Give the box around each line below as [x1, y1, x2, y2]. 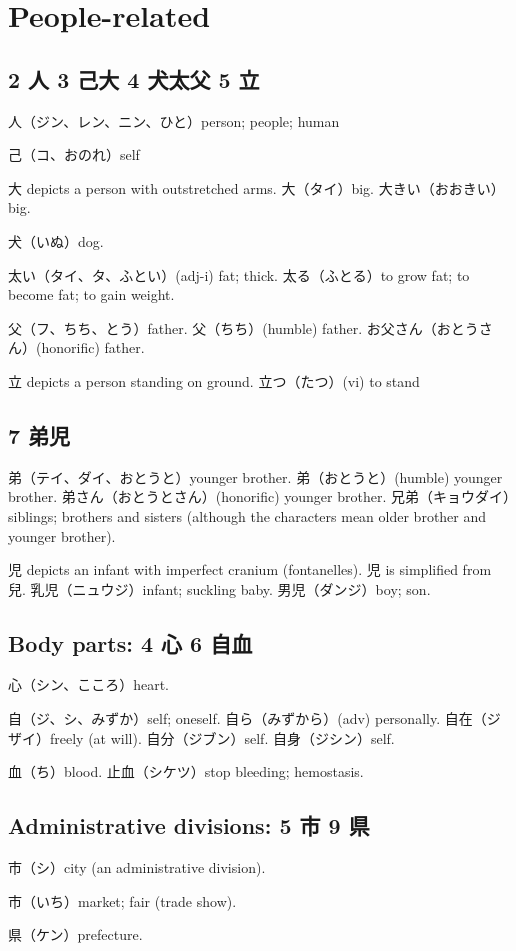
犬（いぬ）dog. [8, 230, 104, 251]
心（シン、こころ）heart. [8, 674, 169, 695]
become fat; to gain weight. [8, 284, 175, 305]
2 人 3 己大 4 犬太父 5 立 [8, 63, 260, 94]
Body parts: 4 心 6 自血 [8, 627, 253, 658]
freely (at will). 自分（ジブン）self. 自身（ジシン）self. [49, 727, 395, 748]
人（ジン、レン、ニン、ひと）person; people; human [8, 110, 340, 131]
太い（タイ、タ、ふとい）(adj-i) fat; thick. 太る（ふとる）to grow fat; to [8, 264, 470, 285]
